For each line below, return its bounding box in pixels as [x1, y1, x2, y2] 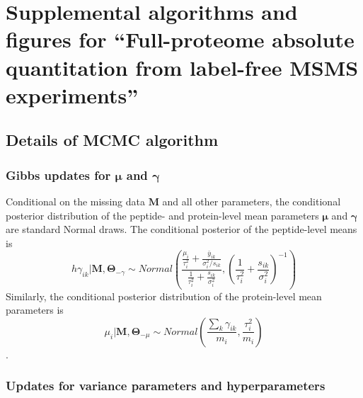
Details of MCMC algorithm [6, 129, 219, 151]
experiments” [6, 80, 139, 109]
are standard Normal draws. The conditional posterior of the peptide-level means [6, 222, 357, 237]
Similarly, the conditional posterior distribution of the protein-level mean [6, 288, 322, 303]
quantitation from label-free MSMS [6, 52, 359, 81]
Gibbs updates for [6, 166, 111, 183]
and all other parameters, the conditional [162, 193, 341, 208]
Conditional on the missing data [6, 193, 145, 208]
